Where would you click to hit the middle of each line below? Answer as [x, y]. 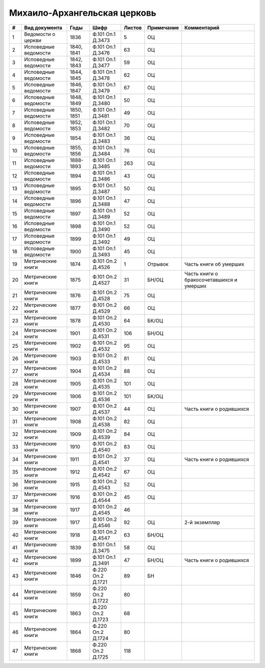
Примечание [163, 28]
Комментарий [202, 28]
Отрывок [158, 264]
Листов [132, 28]
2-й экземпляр [202, 522]
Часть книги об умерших [214, 264]
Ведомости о [40, 34]
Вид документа [43, 28]
